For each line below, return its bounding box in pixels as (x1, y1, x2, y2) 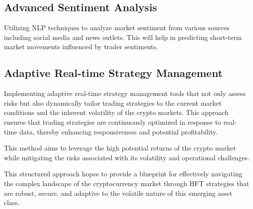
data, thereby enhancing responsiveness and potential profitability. (19, 126, 218, 136)
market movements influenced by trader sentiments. (4, 41, 158, 52)
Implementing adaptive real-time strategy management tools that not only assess (4, 88, 246, 98)
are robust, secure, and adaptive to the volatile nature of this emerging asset (4, 188, 233, 198)
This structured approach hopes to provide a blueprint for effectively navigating (4, 169, 242, 179)
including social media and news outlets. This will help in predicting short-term (4, 32, 242, 42)
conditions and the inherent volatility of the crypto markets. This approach (4, 107, 229, 117)
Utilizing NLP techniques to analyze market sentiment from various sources (4, 22, 230, 33)
